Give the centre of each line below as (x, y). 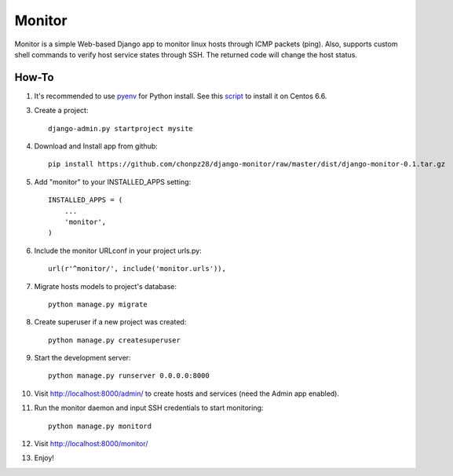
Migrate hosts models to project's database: (105, 286)
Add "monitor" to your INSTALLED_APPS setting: (113, 181)
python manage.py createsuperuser (114, 340)
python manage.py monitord (100, 426)
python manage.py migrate (98, 304)
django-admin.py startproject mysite (121, 128)
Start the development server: (82, 358)
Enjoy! (44, 458)
